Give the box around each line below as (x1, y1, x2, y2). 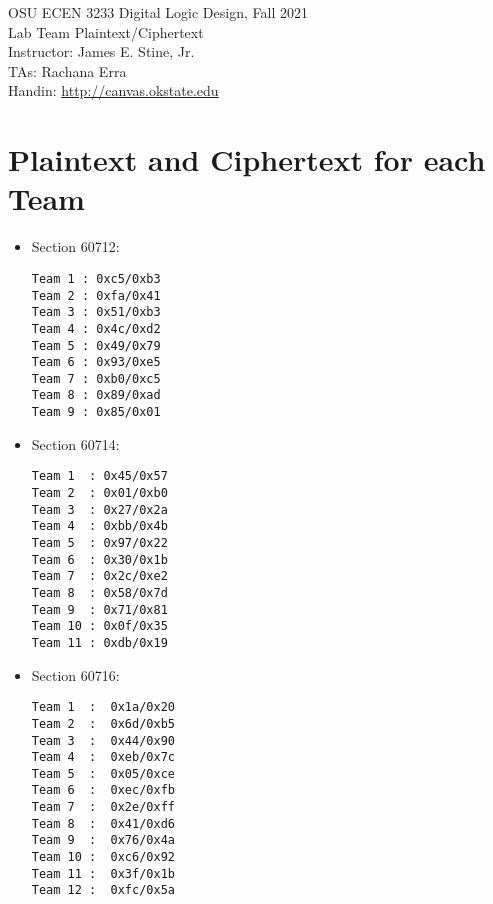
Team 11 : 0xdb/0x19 (31, 635, 168, 650)
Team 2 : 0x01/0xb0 (31, 486, 168, 501)
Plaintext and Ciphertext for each (8, 139, 486, 180)
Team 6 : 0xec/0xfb (31, 783, 175, 798)
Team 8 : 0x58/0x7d (31, 585, 168, 600)
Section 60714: (31, 433, 120, 454)
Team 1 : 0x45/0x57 (31, 469, 168, 484)
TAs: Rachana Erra (8, 60, 127, 81)
